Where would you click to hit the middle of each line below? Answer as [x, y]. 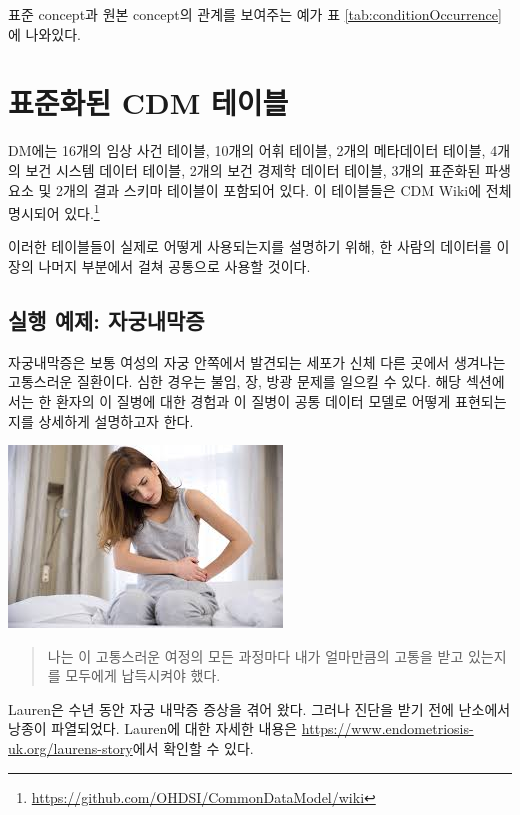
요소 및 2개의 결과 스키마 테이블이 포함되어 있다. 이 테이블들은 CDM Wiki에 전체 [260, 189]
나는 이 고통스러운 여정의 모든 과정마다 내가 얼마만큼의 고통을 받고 [255, 655]
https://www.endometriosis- [387, 728]
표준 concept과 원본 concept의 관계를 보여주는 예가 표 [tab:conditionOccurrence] [255, 14]
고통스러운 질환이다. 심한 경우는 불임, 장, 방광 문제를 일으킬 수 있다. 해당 [235, 381]
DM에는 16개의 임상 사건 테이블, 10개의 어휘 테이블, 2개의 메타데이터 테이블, [247, 150]
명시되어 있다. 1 [54, 211]
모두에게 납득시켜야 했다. [143, 675]
